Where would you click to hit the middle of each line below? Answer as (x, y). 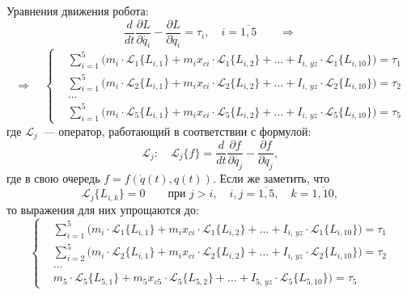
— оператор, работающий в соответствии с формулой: (177, 131)
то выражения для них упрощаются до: (103, 209)
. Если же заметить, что (271, 178)
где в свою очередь (53, 178)
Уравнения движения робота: (78, 11)
